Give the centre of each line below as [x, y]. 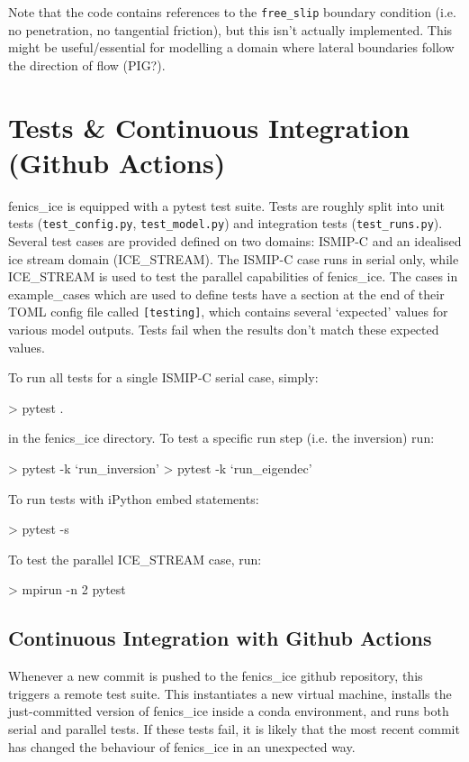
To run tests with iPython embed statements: [134, 498]
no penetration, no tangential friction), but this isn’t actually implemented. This [230, 29]
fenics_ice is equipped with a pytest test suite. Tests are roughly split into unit [226, 205]
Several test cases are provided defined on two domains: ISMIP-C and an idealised [235, 241]
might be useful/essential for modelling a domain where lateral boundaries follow [231, 47]
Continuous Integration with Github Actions [220, 638]
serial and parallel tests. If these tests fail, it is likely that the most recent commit [234, 728]
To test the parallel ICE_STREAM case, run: [135, 559]
